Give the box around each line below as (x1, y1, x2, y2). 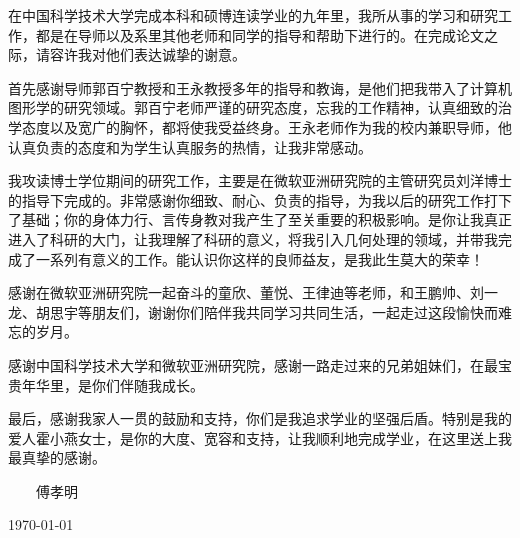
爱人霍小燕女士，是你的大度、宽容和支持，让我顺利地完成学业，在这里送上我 (8, 427, 512, 448)
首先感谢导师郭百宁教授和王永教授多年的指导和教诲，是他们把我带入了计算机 (8, 77, 512, 98)
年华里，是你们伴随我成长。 (21, 374, 204, 395)
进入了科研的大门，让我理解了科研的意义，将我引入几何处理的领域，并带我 (8, 228, 498, 249)
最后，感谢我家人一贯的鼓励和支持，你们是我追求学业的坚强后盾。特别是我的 (8, 408, 512, 429)
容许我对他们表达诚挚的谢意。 (49, 44, 246, 65)
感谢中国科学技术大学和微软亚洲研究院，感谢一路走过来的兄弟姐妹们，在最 (8, 354, 498, 375)
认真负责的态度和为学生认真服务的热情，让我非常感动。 (8, 136, 372, 157)
